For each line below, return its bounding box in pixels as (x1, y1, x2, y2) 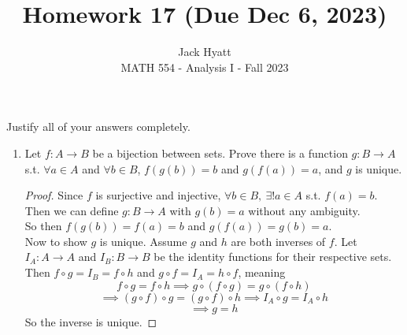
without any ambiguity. (248, 202, 361, 218)
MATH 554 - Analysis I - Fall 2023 (120, 58, 289, 75)
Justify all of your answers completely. (6, 118, 191, 135)
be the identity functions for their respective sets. (154, 248, 392, 265)
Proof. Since (24, 187, 83, 203)
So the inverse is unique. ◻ (24, 313, 157, 329)
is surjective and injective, (95, 187, 221, 203)
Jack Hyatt (178, 43, 231, 60)
